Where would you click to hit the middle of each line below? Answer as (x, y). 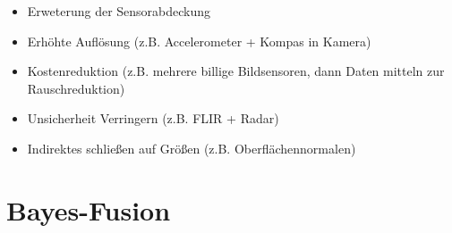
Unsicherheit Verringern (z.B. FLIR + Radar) (153, 118)
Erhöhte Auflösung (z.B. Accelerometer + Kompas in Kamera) (199, 41)
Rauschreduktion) (76, 88)
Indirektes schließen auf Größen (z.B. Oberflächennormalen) (192, 148)
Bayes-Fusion (89, 209)
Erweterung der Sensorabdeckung (119, 11)
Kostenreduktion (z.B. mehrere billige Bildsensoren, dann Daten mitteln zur (236, 71)
